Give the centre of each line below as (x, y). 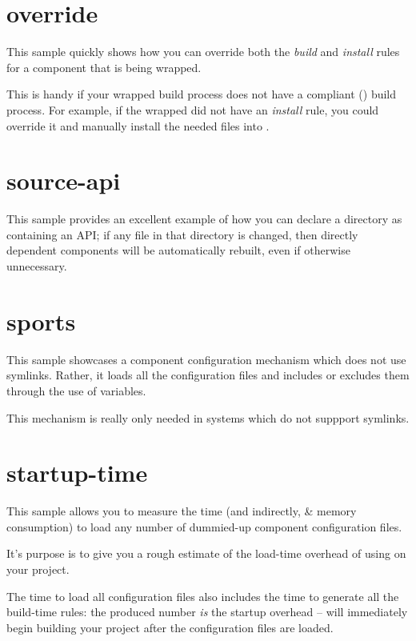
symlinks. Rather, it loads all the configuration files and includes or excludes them (208, 375)
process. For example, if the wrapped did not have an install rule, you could (193, 109)
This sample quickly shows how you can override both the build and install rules (203, 52)
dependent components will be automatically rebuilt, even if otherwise (178, 250)
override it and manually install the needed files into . (138, 125)
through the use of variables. (76, 390)
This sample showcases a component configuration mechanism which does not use (206, 359)
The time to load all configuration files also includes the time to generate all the (203, 596)
